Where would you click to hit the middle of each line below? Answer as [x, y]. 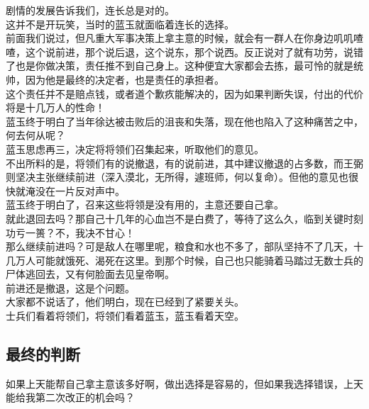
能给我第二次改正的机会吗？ [70, 397]
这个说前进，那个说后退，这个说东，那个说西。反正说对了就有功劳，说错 [194, 51]
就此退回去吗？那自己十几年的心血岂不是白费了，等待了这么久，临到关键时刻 [184, 218]
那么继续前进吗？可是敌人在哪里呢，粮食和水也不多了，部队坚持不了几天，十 [184, 246]
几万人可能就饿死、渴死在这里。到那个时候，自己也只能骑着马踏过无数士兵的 [184, 260]
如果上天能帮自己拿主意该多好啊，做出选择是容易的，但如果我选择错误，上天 [184, 383]
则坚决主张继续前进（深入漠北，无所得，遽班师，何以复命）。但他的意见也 [177, 177]
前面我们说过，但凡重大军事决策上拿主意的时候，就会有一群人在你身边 [170, 38]
